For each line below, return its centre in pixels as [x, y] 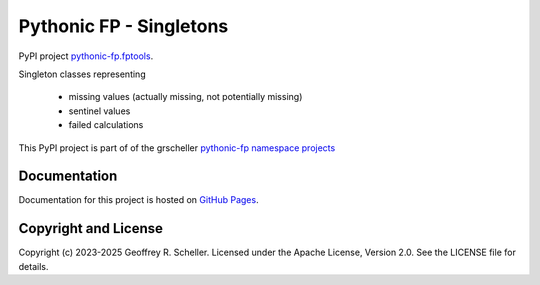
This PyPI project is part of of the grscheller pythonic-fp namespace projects [177, 147]
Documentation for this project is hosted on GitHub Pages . [138, 200]
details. [33, 266]
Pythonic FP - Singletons [123, 26]
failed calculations [106, 125]
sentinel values [99, 111]
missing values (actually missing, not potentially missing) [185, 97]
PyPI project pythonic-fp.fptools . [86, 56]
